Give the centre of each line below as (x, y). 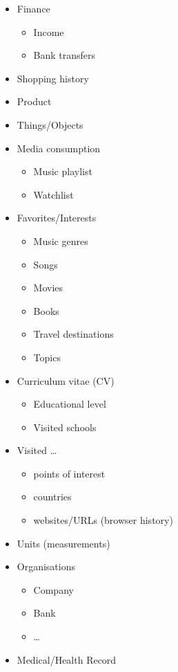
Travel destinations (73, 334)
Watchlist (53, 194)
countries (52, 497)
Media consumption (59, 148)
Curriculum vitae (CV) (66, 380)
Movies (48, 288)
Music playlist (63, 171)
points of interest (69, 473)
